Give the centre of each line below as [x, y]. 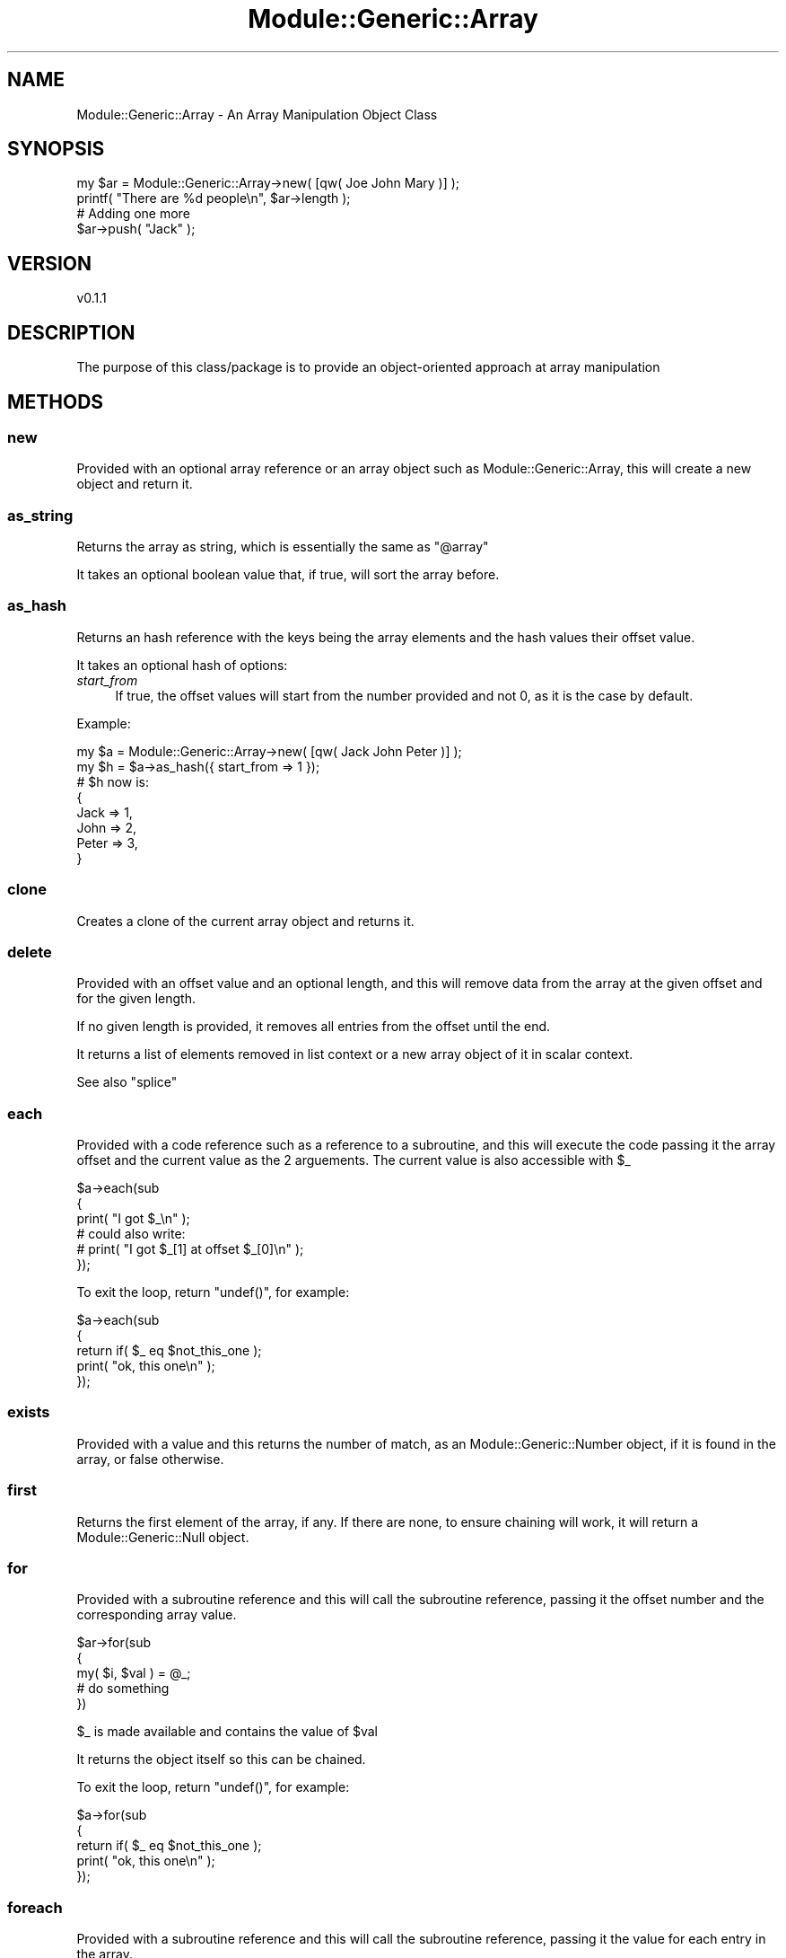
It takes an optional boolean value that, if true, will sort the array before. [288, 575]
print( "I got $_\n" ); [133, 1219]
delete [30, 952]
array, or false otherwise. [150, 1459]
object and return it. [135, 484]
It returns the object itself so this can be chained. [221, 1760]
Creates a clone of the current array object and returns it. [245, 921]
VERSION [50, 263]
